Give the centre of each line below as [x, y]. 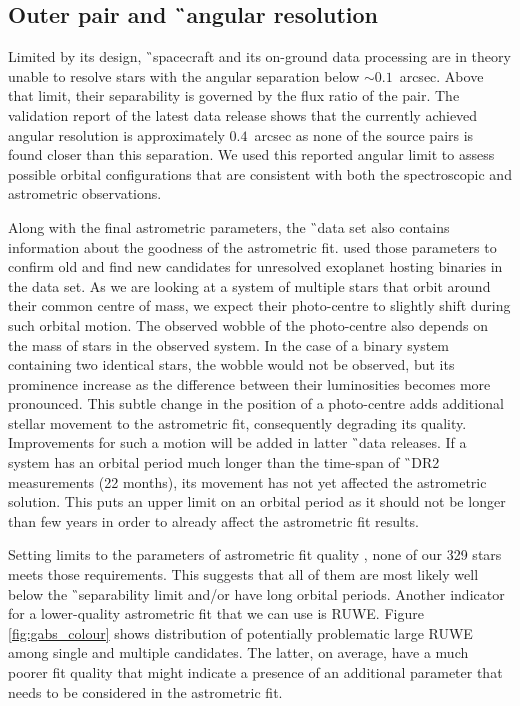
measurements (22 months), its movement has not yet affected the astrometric [247, 481]
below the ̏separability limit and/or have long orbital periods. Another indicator [256, 593]
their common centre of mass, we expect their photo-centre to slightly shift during [259, 305]
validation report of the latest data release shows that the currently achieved [243, 114]
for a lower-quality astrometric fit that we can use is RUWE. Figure [216, 613]
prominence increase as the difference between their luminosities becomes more [249, 383]
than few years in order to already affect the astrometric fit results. [213, 520]
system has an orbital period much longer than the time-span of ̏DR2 [224, 462]
